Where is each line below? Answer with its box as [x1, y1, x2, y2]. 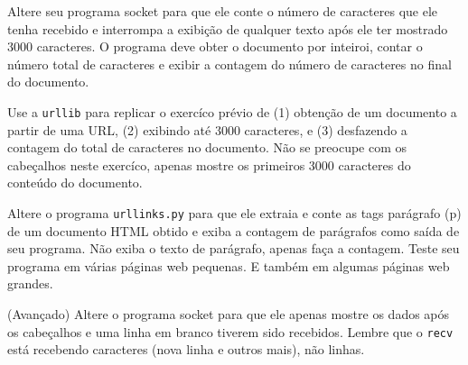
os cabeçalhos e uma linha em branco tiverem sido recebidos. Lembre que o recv [7, 322, 454, 341]
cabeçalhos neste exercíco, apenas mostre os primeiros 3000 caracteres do [7, 155, 411, 174]
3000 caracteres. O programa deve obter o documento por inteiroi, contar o [7, 37, 423, 56]
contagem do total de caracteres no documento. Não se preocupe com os [7, 138, 407, 157]
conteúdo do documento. [7, 173, 143, 192]
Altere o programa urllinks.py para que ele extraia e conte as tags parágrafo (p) [7, 204, 462, 222]
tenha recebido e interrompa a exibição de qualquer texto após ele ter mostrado [7, 19, 448, 38]
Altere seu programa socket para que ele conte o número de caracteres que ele [7, 2, 438, 20]
